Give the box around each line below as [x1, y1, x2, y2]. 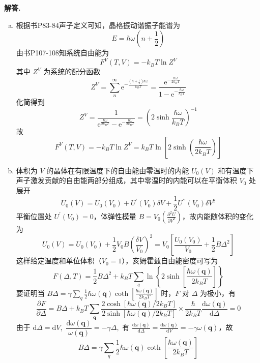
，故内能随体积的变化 [182, 210, 254, 221]
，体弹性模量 [93, 210, 136, 221]
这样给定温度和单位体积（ [16, 255, 102, 266]
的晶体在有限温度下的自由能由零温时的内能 [46, 165, 189, 175]
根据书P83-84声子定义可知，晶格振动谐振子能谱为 [16, 19, 180, 30]
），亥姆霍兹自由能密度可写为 [122, 255, 218, 266]
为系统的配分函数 [43, 66, 101, 77]
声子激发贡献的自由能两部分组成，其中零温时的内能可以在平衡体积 [16, 175, 237, 186]
